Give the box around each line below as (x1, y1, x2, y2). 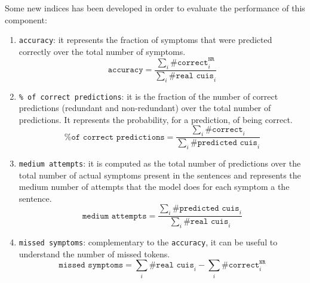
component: (5, 13, 47, 26)
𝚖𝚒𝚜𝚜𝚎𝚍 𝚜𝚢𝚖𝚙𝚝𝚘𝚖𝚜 (59, 261, 124, 270)
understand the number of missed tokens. (19, 247, 170, 260)
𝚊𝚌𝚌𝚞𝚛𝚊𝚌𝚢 (108, 66, 143, 75)
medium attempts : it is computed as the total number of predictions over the (19, 157, 301, 170)
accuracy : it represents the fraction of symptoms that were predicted (19, 33, 272, 46)
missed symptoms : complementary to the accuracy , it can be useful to (19, 236, 278, 248)
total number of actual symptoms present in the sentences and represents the (19, 168, 301, 181)
